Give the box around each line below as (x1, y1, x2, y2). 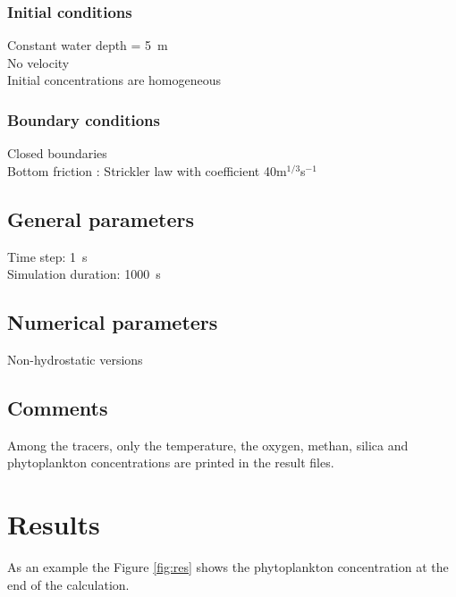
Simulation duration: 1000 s (7, 265, 161, 283)
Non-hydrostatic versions (7, 350, 143, 368)
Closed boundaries (7, 144, 107, 163)
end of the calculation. (7, 575, 130, 593)
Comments (7, 393, 108, 421)
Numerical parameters (7, 308, 218, 336)
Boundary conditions (7, 108, 160, 130)
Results (7, 506, 100, 542)
